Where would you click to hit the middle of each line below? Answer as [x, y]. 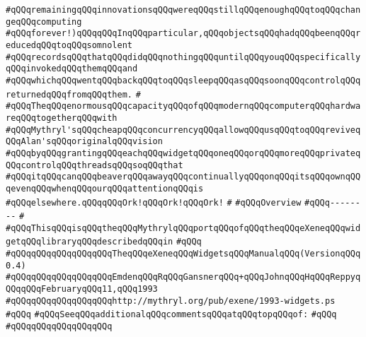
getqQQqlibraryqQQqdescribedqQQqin [90, 242]
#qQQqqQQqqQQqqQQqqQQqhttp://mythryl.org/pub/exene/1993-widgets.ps [171, 301]
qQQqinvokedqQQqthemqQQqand [72, 69]
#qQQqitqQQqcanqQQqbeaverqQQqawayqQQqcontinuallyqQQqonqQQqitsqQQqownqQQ [183, 177]
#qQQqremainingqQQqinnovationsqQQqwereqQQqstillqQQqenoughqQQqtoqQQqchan [183, 10]
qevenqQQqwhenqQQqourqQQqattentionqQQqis [105, 188]
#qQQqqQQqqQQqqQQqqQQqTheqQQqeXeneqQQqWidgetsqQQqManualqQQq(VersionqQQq [183, 254]
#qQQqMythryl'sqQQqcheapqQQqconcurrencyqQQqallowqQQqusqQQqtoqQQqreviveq [183, 130]
